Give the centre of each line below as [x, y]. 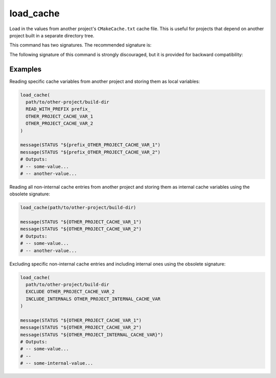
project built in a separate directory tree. [52, 35]
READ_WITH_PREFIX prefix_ [58, 109]
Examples [26, 69]
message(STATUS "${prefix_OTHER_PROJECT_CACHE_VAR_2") [90, 152]
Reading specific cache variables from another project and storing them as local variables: [105, 81]
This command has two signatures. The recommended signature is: [80, 45]
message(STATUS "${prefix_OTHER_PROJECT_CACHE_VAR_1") [90, 145]
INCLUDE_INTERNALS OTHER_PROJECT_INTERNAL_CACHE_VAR [93, 299]
